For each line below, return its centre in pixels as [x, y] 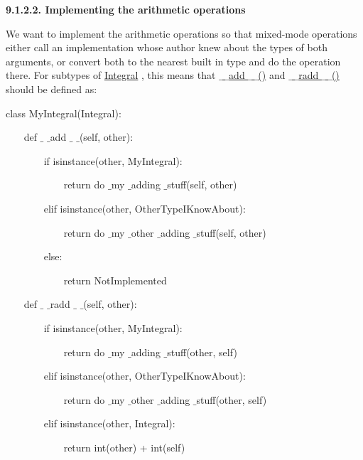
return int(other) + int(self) [124, 447]
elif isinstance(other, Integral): [109, 423]
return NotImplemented [115, 280]
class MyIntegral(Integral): [64, 113]
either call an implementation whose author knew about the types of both [167, 47]
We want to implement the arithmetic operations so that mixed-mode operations [181, 33]
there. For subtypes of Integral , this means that [111, 75]
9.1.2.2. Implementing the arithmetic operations [126, 9]
